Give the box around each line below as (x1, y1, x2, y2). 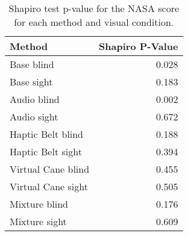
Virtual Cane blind (10, 162, 90, 176)
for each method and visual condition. (14, 15, 174, 29)
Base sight (10, 75, 53, 88)
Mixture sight (10, 214, 67, 228)
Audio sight (10, 110, 58, 123)
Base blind (10, 57, 54, 71)
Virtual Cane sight (10, 179, 88, 193)
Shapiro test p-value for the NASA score (8, 1, 180, 15)
